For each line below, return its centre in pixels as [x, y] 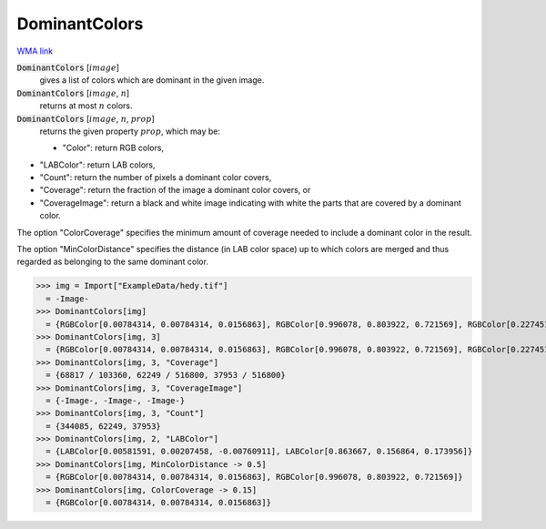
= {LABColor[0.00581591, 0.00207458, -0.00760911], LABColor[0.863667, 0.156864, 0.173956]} [259, 452]
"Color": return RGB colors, [113, 148]
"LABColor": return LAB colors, [97, 165]
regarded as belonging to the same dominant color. [113, 262]
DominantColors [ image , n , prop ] [86, 118]
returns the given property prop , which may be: [130, 131]
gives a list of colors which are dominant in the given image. [152, 80]
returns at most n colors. [86, 106]
